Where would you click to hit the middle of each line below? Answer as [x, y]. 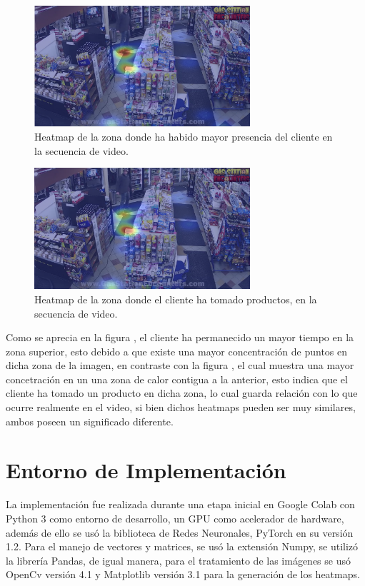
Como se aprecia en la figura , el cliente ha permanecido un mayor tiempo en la [180, 337]
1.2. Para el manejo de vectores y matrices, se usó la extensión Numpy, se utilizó [182, 546]
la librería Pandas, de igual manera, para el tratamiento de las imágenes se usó [178, 560]
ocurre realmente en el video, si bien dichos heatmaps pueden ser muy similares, [181, 407]
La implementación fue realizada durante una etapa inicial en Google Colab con [180, 504]
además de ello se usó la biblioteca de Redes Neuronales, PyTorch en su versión [180, 532]
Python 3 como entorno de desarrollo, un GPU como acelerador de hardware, [175, 518]
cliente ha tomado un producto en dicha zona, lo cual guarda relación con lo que [182, 393]
